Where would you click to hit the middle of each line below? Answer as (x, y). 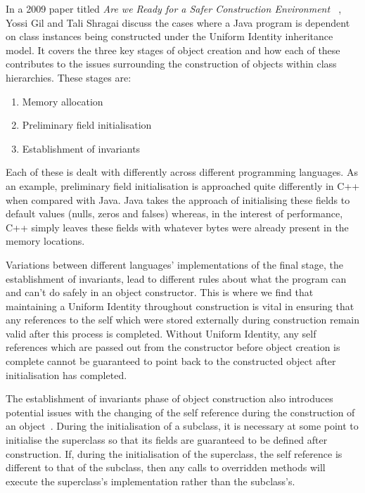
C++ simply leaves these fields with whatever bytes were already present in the (177, 227)
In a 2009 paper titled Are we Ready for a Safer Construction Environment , (174, 8)
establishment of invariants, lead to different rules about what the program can (176, 278)
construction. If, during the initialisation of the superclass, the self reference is (174, 453)
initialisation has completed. (66, 374)
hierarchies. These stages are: (69, 77)
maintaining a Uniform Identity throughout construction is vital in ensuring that (180, 306)
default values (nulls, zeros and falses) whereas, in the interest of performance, (174, 213)
